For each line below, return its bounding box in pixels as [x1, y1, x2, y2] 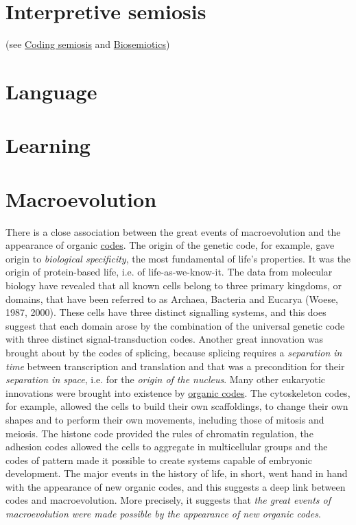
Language [5, 77, 97, 105]
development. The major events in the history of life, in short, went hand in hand [5, 466, 348, 480]
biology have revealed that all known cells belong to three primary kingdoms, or [5, 278, 342, 292]
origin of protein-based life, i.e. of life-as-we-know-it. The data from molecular [5, 265, 333, 279]
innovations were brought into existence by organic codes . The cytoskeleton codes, [5, 385, 351, 400]
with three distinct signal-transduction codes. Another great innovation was [5, 332, 323, 346]
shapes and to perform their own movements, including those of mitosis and [5, 412, 324, 426]
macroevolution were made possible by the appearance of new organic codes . [5, 506, 321, 521]
